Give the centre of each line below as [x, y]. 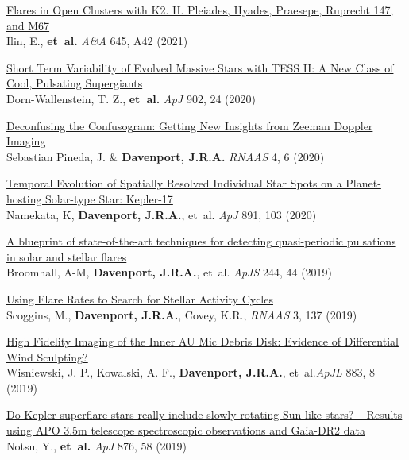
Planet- [363, 183]
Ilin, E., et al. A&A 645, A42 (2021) [97, 41]
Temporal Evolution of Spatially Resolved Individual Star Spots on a [174, 183]
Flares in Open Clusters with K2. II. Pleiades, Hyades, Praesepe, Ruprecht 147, [200, 10]
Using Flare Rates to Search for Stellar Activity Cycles [140, 298]
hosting [24, 198]
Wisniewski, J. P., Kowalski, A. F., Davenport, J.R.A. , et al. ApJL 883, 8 [191, 372]
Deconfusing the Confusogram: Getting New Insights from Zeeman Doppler [190, 125]
